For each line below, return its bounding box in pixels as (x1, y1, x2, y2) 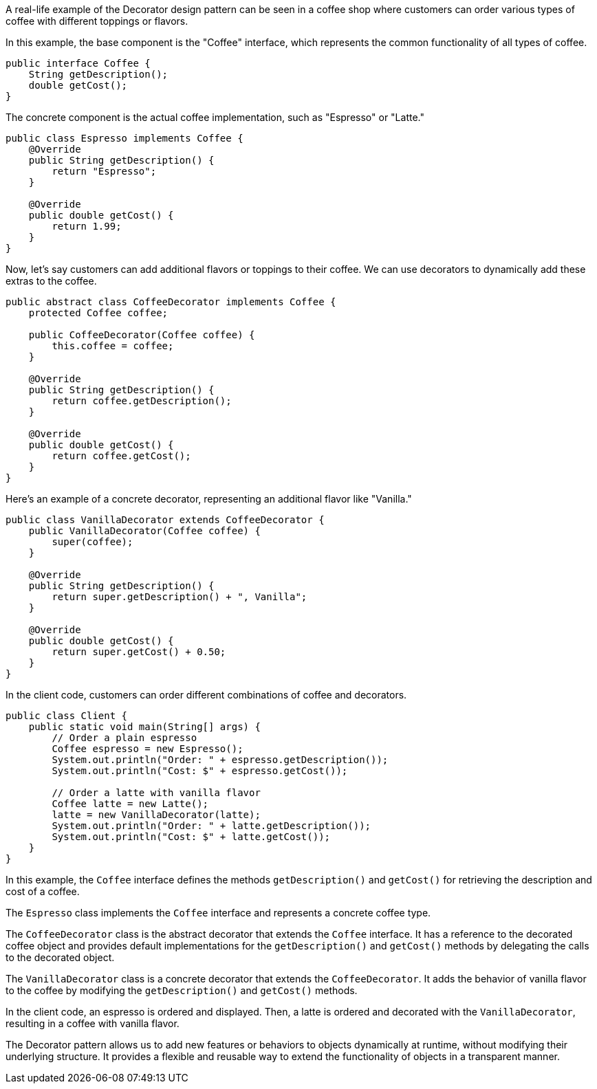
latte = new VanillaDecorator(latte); (52, 809, 261, 820)
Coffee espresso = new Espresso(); (52, 743, 243, 754)
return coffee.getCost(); (52, 450, 191, 461)
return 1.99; (52, 221, 122, 232)
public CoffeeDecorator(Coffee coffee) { (28, 329, 255, 340)
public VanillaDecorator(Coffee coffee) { (28, 525, 261, 536)
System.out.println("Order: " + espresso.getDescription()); (52, 754, 389, 765)
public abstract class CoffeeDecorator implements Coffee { (6, 296, 336, 307)
